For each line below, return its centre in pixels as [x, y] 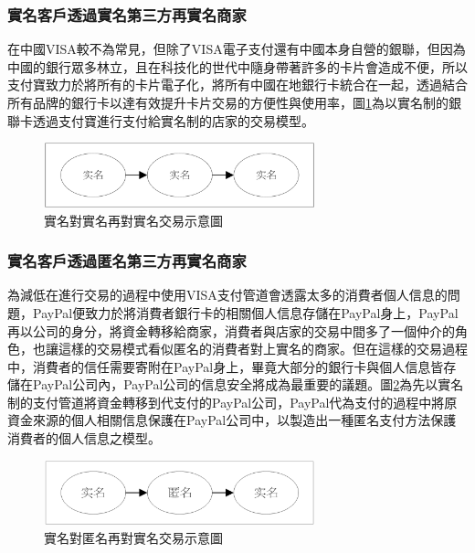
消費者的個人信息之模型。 [84, 438]
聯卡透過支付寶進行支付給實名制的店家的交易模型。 [161, 120]
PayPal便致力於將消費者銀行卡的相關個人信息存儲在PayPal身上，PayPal [245, 312]
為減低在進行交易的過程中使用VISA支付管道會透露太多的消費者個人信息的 [227, 295]
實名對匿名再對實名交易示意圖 [133, 537]
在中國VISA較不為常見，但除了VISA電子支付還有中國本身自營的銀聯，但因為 [237, 49]
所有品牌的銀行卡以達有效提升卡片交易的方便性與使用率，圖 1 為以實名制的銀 [234, 102]
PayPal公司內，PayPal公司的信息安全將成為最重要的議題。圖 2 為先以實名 [248, 384]
